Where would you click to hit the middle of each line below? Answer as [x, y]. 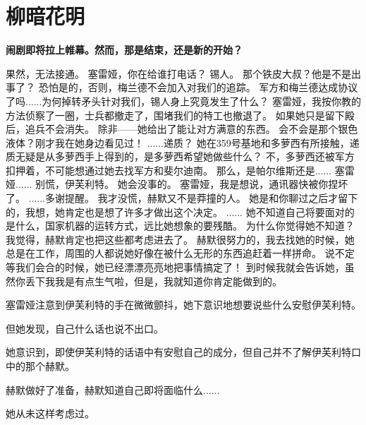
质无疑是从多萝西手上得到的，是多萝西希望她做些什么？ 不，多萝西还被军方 [180, 156]
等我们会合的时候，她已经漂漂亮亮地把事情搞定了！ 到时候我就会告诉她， [175, 267]
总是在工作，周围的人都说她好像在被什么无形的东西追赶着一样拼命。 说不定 [180, 253]
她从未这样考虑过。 [50, 413]
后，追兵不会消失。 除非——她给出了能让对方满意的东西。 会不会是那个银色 [182, 129]
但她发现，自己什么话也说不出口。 [85, 328]
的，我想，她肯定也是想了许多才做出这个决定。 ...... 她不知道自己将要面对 [175, 211]
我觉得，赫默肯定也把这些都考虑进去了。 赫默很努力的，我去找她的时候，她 [180, 239]
